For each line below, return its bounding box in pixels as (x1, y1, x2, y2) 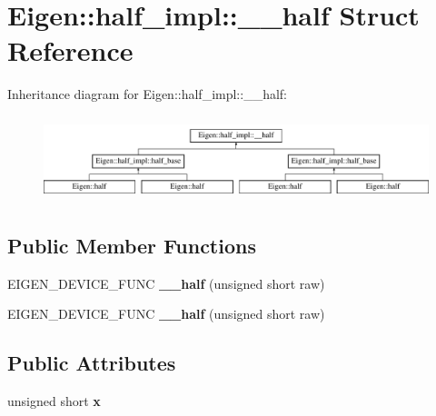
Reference (7, 32, 134, 69)
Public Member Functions (7, 231, 256, 259)
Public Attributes (7, 349, 176, 377)
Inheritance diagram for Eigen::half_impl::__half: (7, 84, 287, 104)
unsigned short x (7, 391, 101, 411)
